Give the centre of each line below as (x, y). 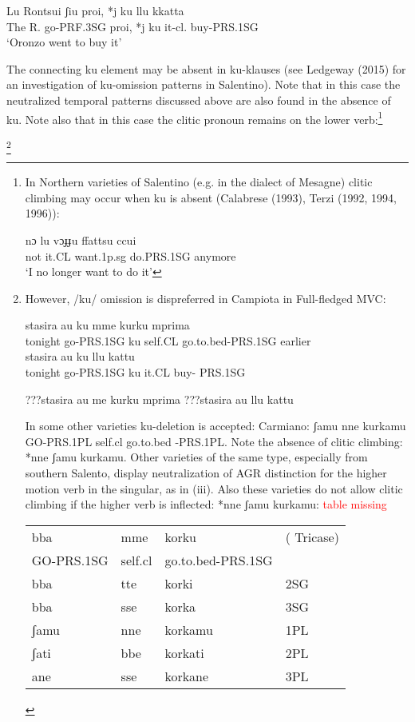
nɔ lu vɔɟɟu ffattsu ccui (81, 239)
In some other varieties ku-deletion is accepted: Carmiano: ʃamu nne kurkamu (215, 426)
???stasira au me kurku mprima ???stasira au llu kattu (159, 399)
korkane (187, 676)
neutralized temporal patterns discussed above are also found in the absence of (199, 100)
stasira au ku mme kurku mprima (107, 325)
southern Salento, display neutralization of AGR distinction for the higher (206, 473)
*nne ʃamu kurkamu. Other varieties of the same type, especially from (196, 457)
